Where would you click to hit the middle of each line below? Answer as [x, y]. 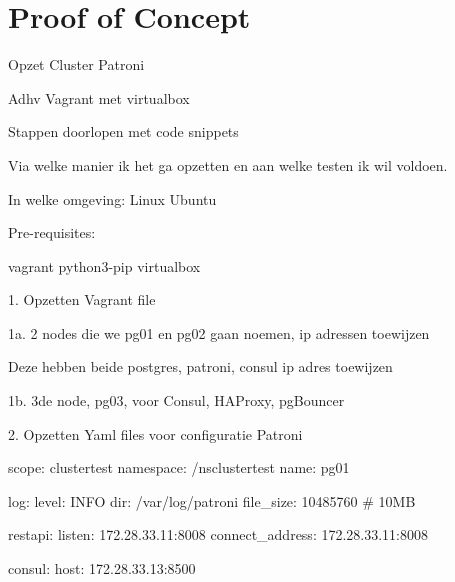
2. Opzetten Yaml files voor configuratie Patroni [155, 433]
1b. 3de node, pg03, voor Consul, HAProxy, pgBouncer [176, 400]
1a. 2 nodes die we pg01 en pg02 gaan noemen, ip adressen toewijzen [219, 332]
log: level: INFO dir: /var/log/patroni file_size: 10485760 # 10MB [212, 500]
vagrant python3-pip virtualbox [104, 265]
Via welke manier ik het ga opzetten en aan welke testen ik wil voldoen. [228, 164]
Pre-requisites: [52, 232]
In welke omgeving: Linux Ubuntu [112, 198]
